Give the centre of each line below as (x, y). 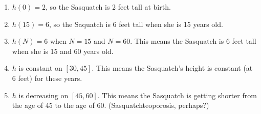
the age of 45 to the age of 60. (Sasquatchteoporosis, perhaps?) (111, 105)
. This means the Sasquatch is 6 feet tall (193, 41)
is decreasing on (43, 95)
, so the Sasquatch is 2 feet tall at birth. (108, 7)
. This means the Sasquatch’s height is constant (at (172, 68)
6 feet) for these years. (47, 78)
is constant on (40, 68)
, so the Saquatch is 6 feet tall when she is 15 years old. (136, 24)
